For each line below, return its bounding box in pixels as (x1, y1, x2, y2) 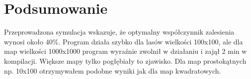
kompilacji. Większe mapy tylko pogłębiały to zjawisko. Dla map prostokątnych (4, 55, 247, 66)
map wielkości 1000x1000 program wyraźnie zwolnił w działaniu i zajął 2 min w (4, 46, 247, 56)
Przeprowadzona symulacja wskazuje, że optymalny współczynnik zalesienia (4, 27, 235, 37)
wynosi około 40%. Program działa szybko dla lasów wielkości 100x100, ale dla (4, 36, 243, 46)
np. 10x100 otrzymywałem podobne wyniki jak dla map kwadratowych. (4, 65, 221, 76)
